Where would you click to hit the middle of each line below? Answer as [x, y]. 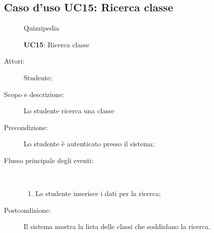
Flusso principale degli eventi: [49, 160]
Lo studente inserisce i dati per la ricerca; [98, 193]
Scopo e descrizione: [34, 94]
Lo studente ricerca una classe [69, 111]
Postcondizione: [27, 210]
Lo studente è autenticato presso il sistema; [89, 144]
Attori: [14, 61]
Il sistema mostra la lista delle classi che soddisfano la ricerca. [117, 226]
